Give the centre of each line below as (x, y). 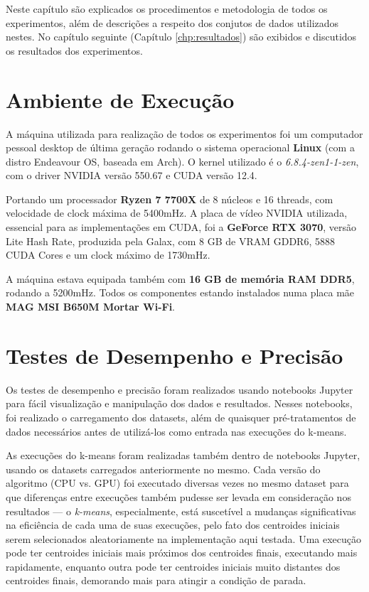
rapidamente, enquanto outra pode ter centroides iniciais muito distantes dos (173, 566)
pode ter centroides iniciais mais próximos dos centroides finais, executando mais (182, 553)
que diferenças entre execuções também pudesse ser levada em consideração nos (178, 496)
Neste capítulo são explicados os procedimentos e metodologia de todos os (167, 9)
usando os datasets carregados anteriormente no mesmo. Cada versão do (163, 469)
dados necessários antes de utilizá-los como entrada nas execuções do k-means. (176, 431)
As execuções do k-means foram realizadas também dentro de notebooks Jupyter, (183, 455)
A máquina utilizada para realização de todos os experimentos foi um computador (184, 133)
